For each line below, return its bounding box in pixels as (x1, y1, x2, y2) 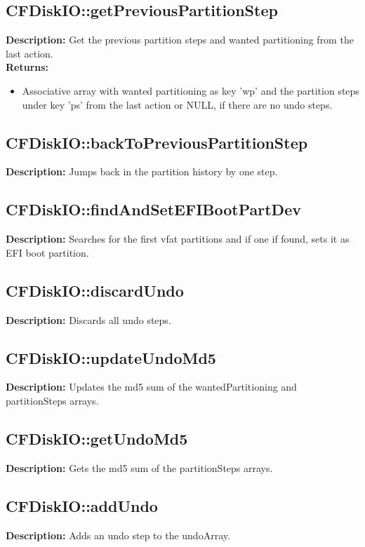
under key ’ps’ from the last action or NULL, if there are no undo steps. (22, 97, 333, 112)
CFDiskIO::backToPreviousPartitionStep (6, 131, 308, 153)
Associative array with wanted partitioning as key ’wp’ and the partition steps (22, 83, 359, 97)
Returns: (6, 60, 49, 74)
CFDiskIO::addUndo (6, 494, 158, 516)
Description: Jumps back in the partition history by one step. (6, 164, 278, 179)
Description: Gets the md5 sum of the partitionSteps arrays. (6, 460, 273, 475)
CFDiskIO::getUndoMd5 (6, 427, 188, 449)
